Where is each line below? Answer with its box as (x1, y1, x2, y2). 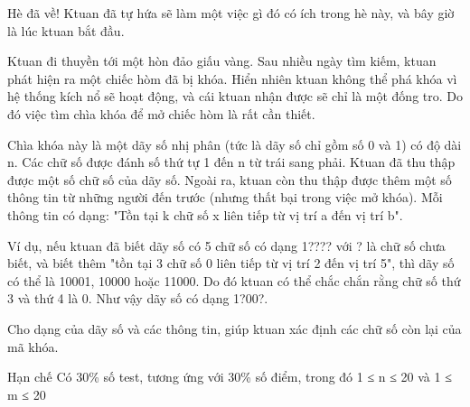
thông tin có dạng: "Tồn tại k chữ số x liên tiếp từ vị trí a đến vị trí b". (7, 205, 403, 224)
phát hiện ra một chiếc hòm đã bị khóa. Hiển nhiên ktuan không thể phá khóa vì (7, 69, 457, 88)
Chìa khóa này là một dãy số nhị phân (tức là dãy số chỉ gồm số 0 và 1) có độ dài (7, 134, 462, 153)
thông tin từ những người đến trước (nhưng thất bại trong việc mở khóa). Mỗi (7, 188, 443, 207)
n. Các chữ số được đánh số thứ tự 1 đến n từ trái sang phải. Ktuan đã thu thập (7, 153, 456, 171)
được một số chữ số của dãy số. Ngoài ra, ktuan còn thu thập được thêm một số (7, 170, 452, 189)
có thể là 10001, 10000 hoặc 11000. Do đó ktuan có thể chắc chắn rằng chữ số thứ (7, 271, 461, 290)
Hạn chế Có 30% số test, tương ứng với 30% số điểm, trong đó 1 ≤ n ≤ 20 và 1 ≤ (7, 367, 452, 386)
